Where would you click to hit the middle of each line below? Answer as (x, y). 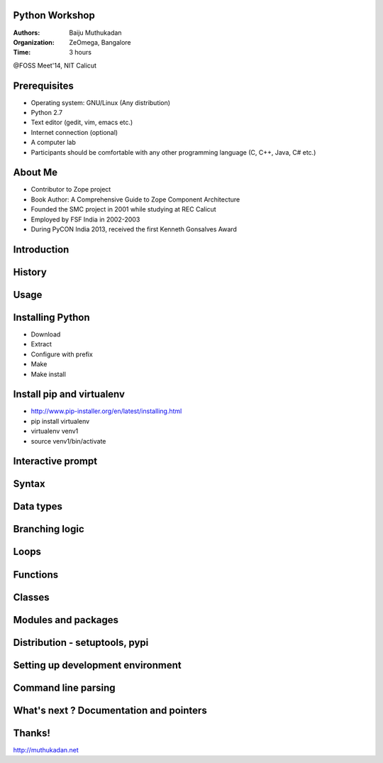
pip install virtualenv (60, 421)
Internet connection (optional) (74, 132)
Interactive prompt (55, 461)
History (30, 272)
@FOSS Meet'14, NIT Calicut (55, 65)
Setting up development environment (97, 665)
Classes (31, 597)
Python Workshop (54, 15)
